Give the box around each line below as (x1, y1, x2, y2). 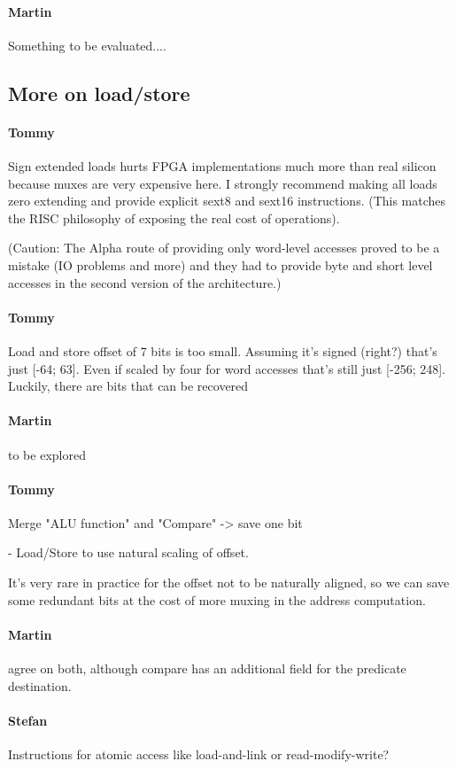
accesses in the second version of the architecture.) (8, 273, 282, 291)
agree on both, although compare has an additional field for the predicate (8, 659, 406, 678)
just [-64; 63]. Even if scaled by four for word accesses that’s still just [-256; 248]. (8, 359, 446, 377)
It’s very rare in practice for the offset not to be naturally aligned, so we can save (8, 573, 450, 592)
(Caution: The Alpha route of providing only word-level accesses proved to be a (8, 238, 440, 257)
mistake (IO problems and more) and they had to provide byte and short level (8, 255, 433, 274)
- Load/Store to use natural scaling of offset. (8, 543, 249, 562)
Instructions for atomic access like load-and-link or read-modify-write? (8, 745, 390, 764)
